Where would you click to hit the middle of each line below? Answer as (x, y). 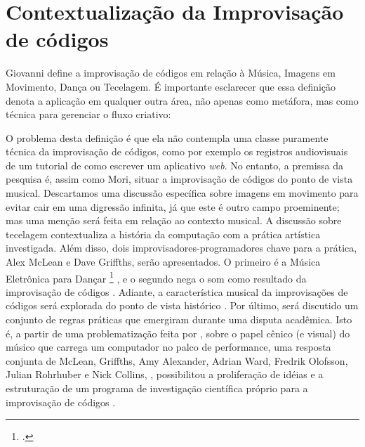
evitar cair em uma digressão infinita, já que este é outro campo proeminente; (173, 206)
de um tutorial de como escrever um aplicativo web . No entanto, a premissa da (175, 165)
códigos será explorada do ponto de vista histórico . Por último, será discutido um (182, 305)
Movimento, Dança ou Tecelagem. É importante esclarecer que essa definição (171, 86)
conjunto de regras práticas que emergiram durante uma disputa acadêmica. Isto (179, 319)
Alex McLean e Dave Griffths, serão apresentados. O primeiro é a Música (163, 262)
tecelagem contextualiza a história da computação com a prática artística (163, 234)
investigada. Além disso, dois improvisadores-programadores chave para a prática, (181, 248)
